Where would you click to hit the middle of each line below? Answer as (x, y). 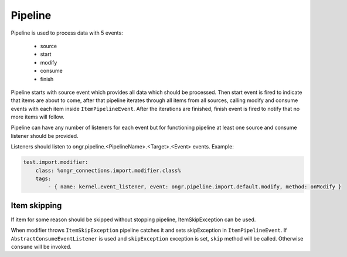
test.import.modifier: (56, 162)
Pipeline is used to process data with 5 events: (67, 33)
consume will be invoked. (41, 247)
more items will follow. (38, 117)
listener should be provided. (45, 136)
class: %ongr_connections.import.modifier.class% (108, 170)
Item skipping (36, 205)
